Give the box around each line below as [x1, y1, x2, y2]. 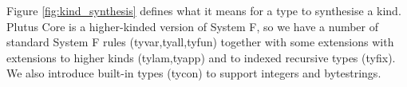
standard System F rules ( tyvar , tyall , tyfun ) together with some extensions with [6, 34, 394, 50]
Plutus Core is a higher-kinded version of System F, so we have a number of [6, 18, 379, 34]
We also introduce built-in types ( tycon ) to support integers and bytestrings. [6, 65, 381, 81]
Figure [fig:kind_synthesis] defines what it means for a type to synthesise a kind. [6, 2, 401, 18]
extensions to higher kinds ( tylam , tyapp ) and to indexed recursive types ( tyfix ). [6, 49, 396, 65]
